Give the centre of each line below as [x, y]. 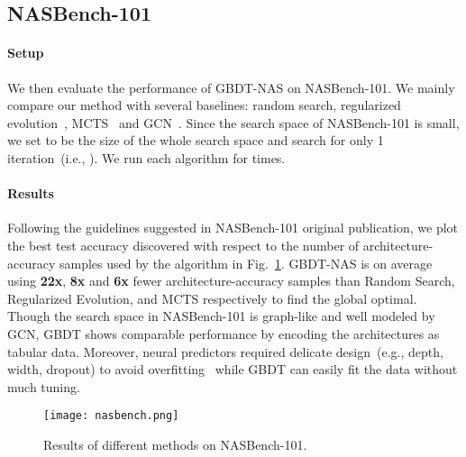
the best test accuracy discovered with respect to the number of [183, 245]
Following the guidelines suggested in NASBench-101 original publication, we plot [233, 228]
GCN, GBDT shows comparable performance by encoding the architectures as [224, 333]
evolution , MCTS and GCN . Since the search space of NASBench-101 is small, [233, 122]
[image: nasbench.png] [111, 416]
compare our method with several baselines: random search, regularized [204, 105]
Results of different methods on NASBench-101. [175, 444]
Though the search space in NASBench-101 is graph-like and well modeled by [221, 316]
